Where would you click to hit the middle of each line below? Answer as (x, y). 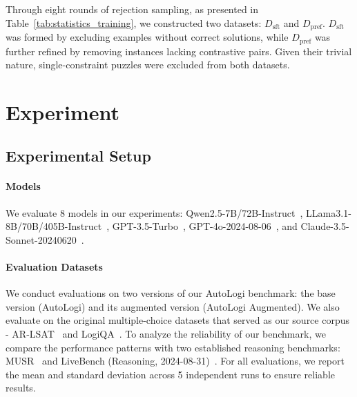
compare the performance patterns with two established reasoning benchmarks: (173, 347)
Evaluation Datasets (54, 267)
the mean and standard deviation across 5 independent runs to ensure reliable (170, 374)
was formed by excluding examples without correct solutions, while (147, 37)
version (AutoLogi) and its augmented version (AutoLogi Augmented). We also (173, 306)
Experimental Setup (78, 156)
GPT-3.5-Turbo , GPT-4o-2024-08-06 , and (205, 226)
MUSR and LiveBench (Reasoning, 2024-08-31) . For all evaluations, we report (175, 361)
